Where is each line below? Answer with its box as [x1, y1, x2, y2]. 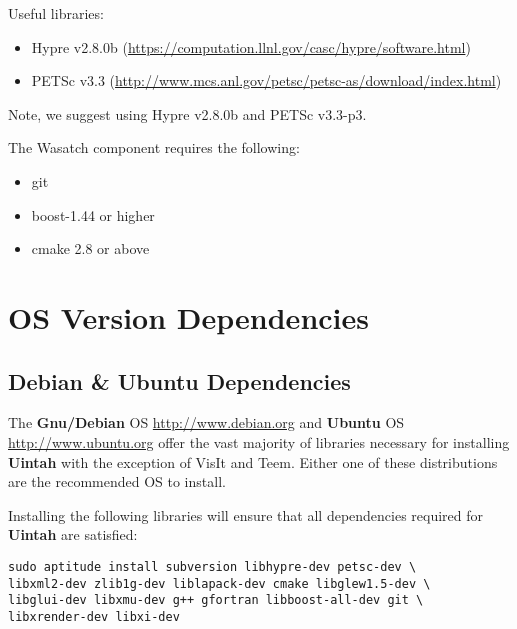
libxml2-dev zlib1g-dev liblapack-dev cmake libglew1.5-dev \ [8, 576, 431, 591]
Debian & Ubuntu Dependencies [8, 365, 351, 396]
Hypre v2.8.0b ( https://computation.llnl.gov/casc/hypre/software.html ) [31, 36, 471, 57]
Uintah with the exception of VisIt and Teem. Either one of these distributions [8, 451, 498, 472]
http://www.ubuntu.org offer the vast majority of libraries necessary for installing [8, 431, 510, 452]
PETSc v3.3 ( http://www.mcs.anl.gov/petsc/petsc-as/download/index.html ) [31, 70, 502, 91]
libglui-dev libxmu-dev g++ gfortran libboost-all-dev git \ [8, 593, 424, 608]
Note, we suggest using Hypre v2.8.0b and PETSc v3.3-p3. [8, 103, 367, 124]
